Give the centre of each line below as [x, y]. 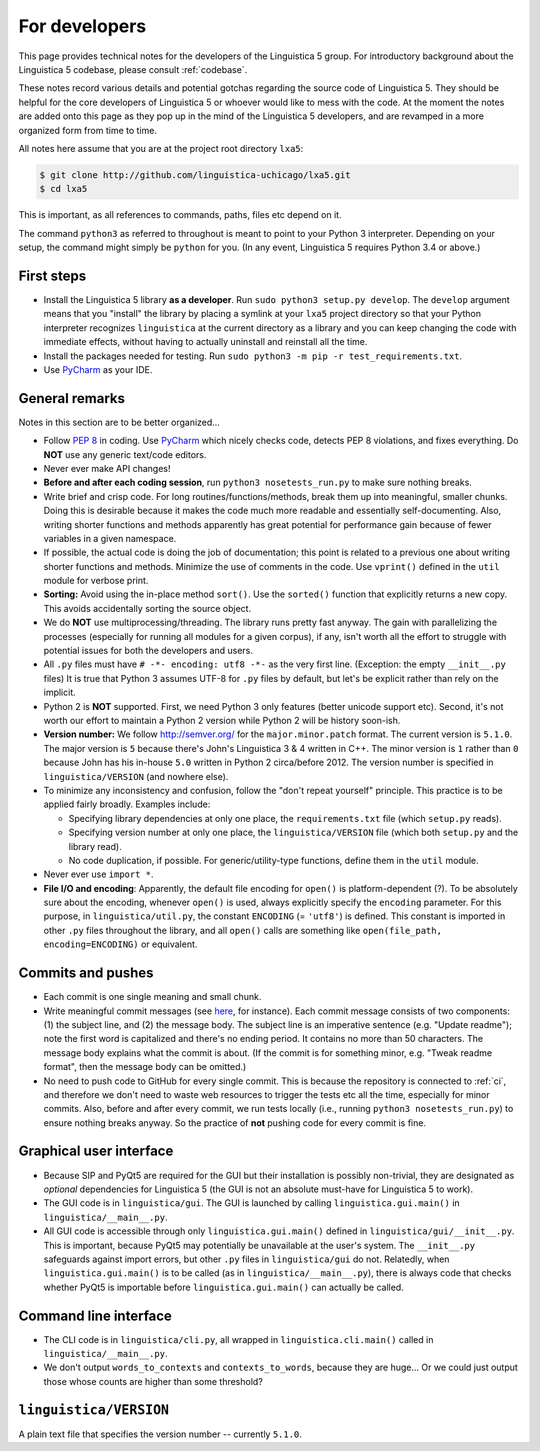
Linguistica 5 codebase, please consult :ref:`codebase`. [133, 69]
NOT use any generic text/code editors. [125, 454]
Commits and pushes [86, 973]
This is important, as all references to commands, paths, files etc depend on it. [180, 215]
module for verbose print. [96, 581]
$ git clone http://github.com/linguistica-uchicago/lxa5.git [195, 174]
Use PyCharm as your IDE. [98, 369]
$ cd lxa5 [63, 189]
